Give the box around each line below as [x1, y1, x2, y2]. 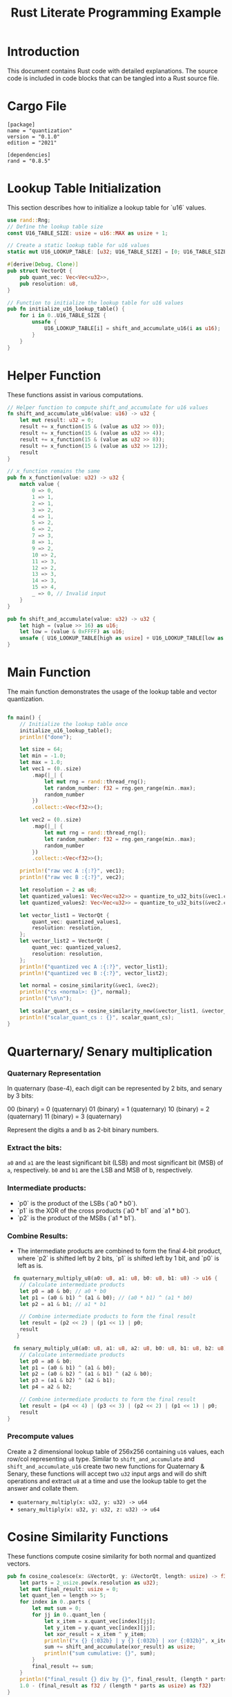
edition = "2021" [7, 139, 57, 146]
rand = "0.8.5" [7, 157, 51, 164]
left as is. [17, 1262, 43, 1270]
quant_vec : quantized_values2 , [32, 944, 122, 951]
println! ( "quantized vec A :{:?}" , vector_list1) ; [19, 963, 168, 970]
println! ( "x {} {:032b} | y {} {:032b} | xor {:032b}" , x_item [43, 1637, 230, 1644]
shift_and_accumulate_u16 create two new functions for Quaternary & [7, 1462, 205, 1470]
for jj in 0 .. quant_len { [32, 1611, 107, 1619]
